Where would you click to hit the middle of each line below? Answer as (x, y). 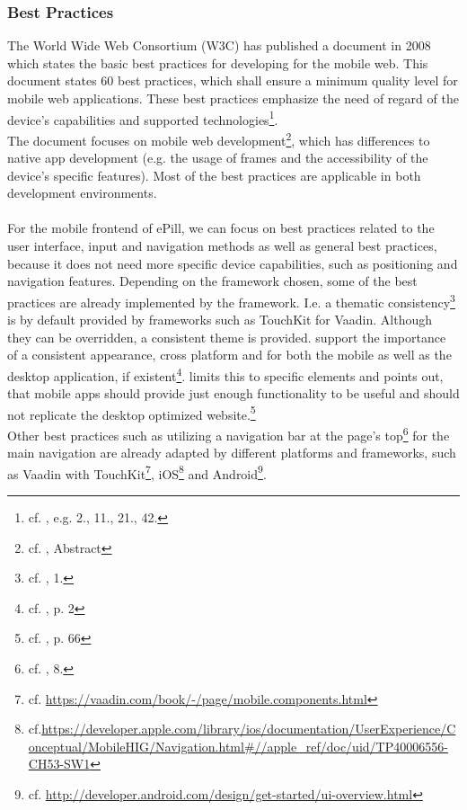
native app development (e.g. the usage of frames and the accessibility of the (218, 158)
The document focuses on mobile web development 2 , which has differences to (219, 138)
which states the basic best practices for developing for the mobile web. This (218, 62)
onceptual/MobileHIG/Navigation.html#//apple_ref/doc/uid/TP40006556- (238, 746)
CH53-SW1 (59, 764)
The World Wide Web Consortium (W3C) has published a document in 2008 (219, 45)
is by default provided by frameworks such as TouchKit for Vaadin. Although (220, 320)
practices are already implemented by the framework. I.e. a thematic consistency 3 (231, 300)
